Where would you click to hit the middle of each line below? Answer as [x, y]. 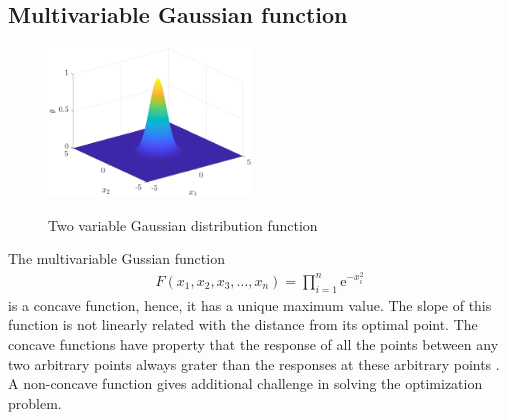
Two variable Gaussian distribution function [183, 224]
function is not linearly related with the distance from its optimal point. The [243, 324]
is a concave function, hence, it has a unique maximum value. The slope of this [250, 304]
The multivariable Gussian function [116, 258]
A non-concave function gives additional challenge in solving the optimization [245, 383]
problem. [35, 402]
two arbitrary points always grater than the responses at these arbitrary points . [254, 363]
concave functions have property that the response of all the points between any [253, 343]
